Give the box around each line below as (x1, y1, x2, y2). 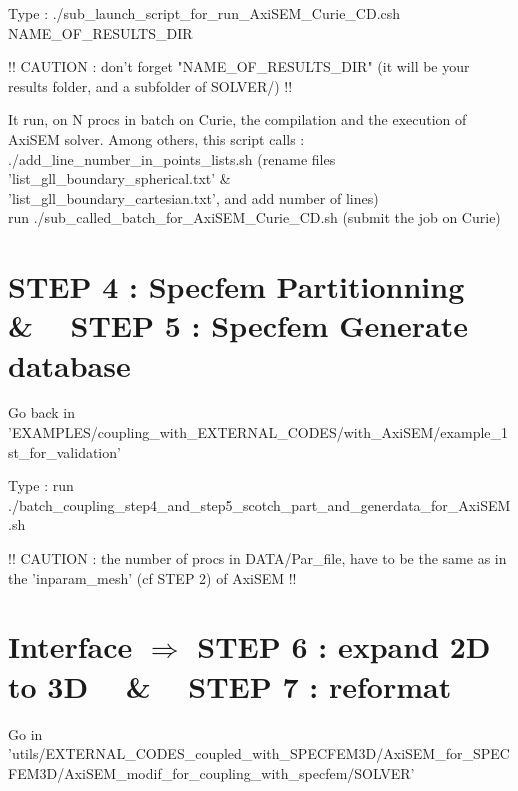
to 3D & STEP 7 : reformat (8, 665, 452, 706)
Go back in (8, 402, 75, 423)
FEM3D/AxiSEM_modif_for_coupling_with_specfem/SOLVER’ (8, 762, 415, 783)
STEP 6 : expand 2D (197, 626, 491, 667)
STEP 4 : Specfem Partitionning (8, 266, 465, 307)
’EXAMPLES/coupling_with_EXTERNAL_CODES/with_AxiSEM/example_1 (8, 422, 509, 443)
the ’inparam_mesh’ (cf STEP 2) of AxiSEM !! (8, 567, 297, 588)
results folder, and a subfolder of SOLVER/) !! (8, 75, 293, 96)
